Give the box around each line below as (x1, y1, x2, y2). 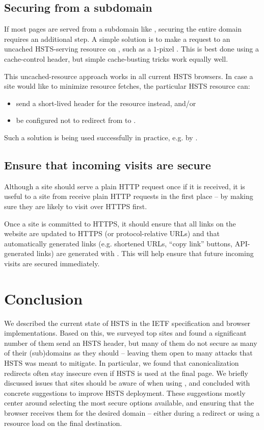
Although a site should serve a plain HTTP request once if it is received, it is (4, 181, 245, 191)
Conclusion (4, 288, 83, 309)
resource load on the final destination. (4, 417, 122, 428)
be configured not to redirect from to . (16, 115, 136, 125)
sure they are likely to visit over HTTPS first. (4, 200, 147, 211)
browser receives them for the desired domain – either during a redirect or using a (4, 407, 260, 418)
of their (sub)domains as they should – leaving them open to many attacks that (4, 347, 253, 358)
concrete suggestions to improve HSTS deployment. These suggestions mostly (4, 387, 246, 398)
